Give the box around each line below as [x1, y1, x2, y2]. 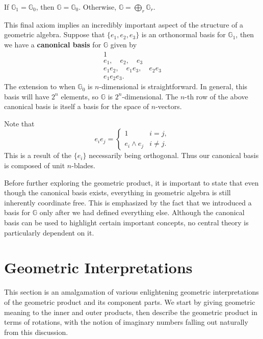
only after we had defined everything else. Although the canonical [39, 207, 245, 218]
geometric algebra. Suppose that [4, 29, 105, 40]
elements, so [61, 91, 99, 101]
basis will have [4, 91, 49, 101]
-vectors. [155, 101, 182, 112]
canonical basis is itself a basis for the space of [4, 101, 149, 112]
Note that [4, 118, 35, 128]
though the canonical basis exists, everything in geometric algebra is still [4, 187, 231, 198]
